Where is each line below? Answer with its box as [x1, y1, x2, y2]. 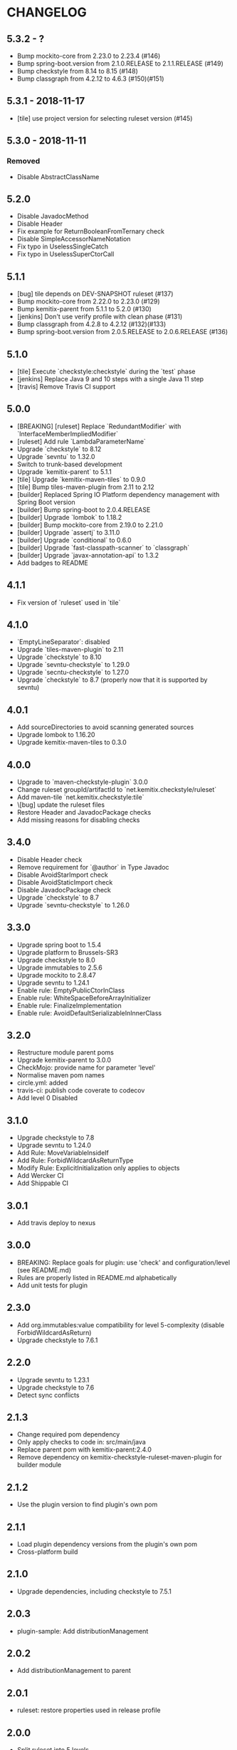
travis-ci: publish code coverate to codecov [16, 1086, 145, 1095]
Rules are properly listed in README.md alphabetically [16, 1273, 177, 1282]
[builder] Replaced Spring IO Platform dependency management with [16, 490, 220, 498]
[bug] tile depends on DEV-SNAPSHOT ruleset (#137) [16, 290, 174, 298]
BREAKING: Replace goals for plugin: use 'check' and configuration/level [16, 1258, 231, 1267]
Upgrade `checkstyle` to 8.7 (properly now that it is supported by [16, 675, 208, 684]
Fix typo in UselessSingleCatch [16, 242, 109, 251]
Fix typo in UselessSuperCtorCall [16, 250, 115, 258]
